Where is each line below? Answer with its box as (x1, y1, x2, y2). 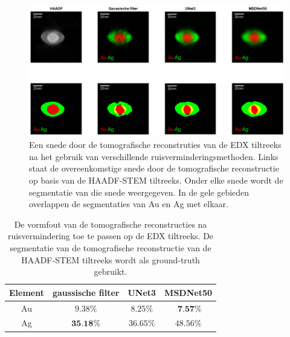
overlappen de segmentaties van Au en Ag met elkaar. (29, 197, 228, 210)
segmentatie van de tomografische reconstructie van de (10, 241, 211, 254)
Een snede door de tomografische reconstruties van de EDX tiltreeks (29, 138, 282, 151)
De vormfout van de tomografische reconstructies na (14, 217, 207, 230)
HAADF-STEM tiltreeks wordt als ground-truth (21, 253, 200, 266)
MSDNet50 (164, 286, 213, 298)
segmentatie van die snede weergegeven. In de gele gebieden (29, 185, 250, 198)
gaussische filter (52, 286, 120, 298)
